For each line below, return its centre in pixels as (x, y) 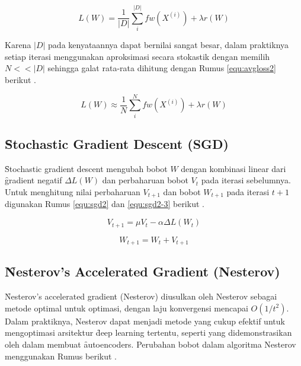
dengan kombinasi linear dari (233, 168)
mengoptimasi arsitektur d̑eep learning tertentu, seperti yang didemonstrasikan (148, 332)
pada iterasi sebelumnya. (246, 180)
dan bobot (182, 192)
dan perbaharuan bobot (145, 180)
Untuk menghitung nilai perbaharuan (73, 192)
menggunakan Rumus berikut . (61, 356)
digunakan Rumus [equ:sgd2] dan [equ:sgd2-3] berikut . (105, 204)
